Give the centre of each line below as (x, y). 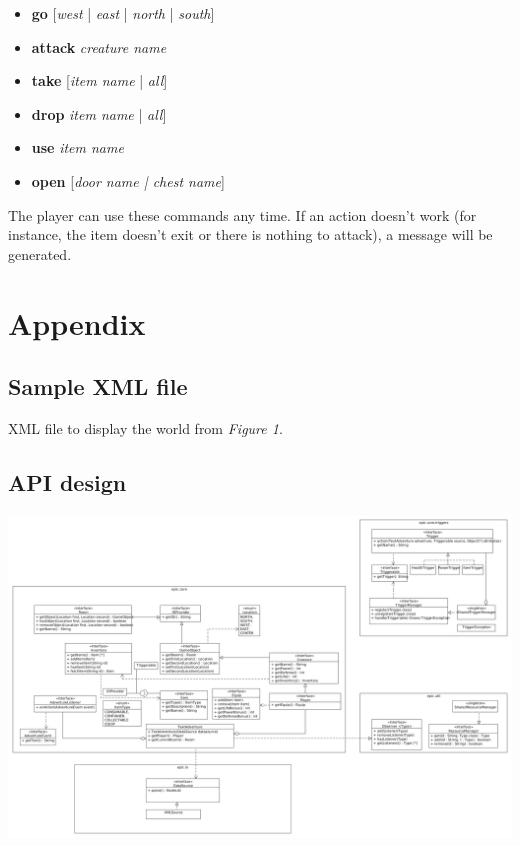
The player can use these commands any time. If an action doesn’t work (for (242, 214)
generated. (40, 253)
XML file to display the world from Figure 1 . (145, 427)
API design (67, 481)
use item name (77, 147)
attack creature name (99, 46)
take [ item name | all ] (99, 80)
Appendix (77, 322)
